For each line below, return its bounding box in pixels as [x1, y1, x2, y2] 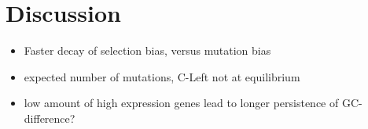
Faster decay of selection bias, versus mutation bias [24, 42, 271, 59]
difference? [24, 109, 75, 126]
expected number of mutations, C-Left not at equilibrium [24, 68, 300, 84]
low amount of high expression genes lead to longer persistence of [24, 95, 339, 111]
